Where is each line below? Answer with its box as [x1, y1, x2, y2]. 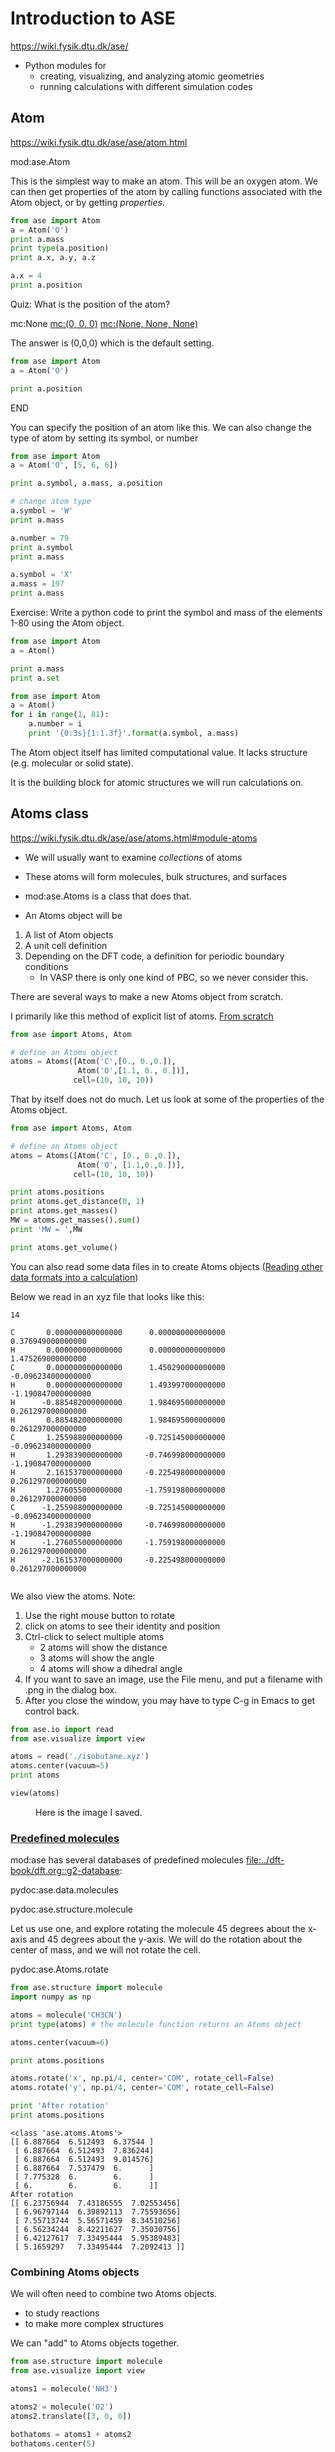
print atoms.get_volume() [10, 1242, 118, 1252]
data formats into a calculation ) [10, 1271, 139, 1283]
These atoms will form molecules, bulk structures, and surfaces [24, 870, 287, 882]
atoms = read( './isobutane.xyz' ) [10, 1752, 150, 1762]
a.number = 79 [10, 533, 70, 543]
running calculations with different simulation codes [39, 80, 253, 92]
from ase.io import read [10, 1724, 114, 1734]
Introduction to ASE [10, 7, 176, 30]
